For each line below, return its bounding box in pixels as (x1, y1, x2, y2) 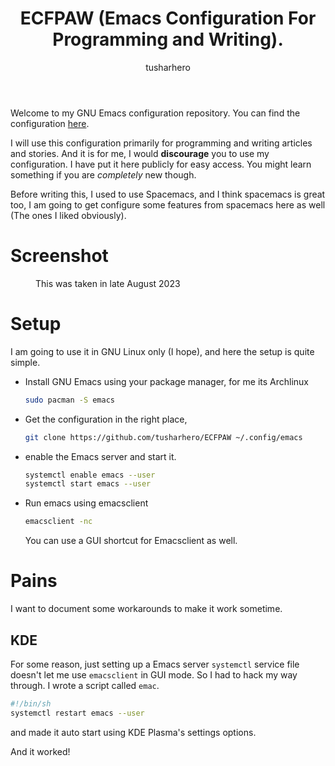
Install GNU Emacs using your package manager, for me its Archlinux (24, 375, 310, 387)
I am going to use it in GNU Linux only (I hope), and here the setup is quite (10, 345, 315, 357)
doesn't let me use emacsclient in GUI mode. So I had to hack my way (10, 668, 298, 681)
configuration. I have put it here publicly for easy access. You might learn (10, 158, 312, 170)
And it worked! (10, 745, 71, 757)
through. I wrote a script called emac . (10, 679, 160, 691)
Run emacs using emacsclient (24, 497, 149, 509)
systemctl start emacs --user (24, 479, 152, 489)
